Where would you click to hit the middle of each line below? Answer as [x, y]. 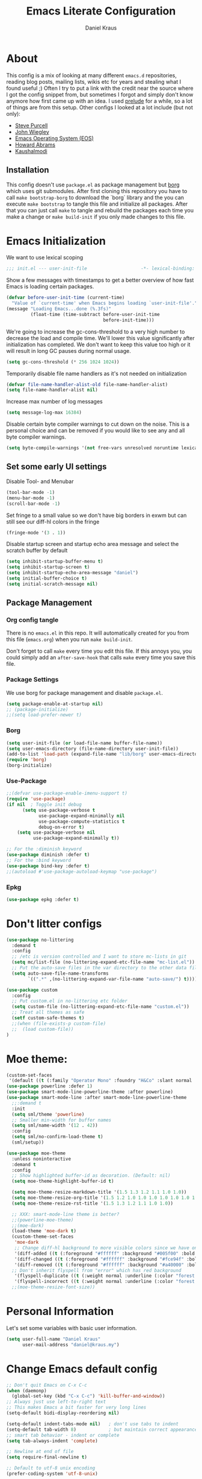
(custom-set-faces [29, 1075]
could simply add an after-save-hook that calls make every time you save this [101, 657]
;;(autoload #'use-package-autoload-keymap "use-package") [82, 872]
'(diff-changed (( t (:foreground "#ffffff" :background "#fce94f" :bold [107, 1259]
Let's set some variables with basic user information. [72, 1328]
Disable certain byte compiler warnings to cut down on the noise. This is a [98, 424]
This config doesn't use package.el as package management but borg [93, 185]
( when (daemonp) [26, 1391]
